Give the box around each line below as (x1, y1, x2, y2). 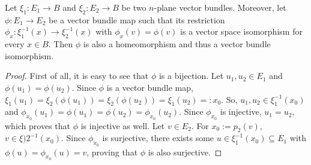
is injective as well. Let (80, 119, 165, 132)
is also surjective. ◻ (148, 145, 222, 158)
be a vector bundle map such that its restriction (49, 13, 225, 26)
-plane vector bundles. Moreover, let (154, 1, 286, 13)
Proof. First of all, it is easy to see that (5, 69, 149, 82)
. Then (48, 38, 73, 50)
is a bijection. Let (159, 69, 224, 82)
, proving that (86, 145, 138, 158)
